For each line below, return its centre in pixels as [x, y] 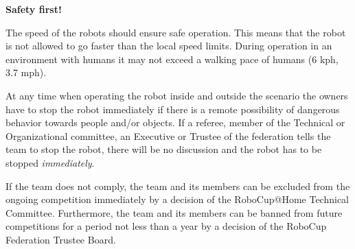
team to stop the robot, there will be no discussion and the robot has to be [164, 149]
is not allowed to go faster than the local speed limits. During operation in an [169, 46]
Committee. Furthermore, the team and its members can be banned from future [174, 212]
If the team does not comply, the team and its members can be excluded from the [178, 186]
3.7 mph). [26, 72]
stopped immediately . [50, 162]
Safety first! [34, 9]
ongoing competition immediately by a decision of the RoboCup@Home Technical [177, 199]
